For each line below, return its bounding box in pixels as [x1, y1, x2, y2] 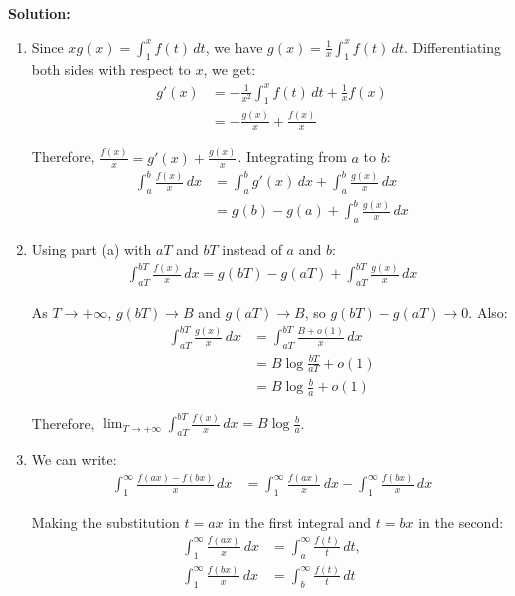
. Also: [468, 302, 508, 323]
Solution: [8, 3, 71, 23]
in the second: [418, 511, 504, 532]
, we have [205, 36, 263, 57]
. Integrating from [237, 146, 347, 167]
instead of [222, 239, 282, 260]
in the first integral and [228, 511, 372, 532]
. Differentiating [403, 36, 502, 57]
